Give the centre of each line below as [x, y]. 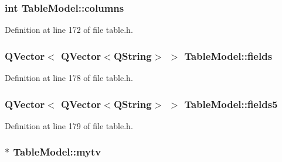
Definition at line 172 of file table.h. [69, 30]
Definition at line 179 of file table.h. [69, 125]
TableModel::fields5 [231, 104]
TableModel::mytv [57, 152]
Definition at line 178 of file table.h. [69, 78]
